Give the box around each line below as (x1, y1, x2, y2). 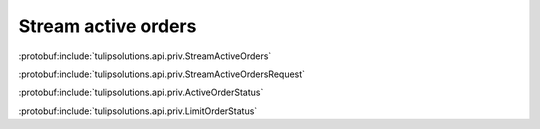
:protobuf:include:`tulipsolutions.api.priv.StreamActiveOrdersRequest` (18, 68, 305, 80)
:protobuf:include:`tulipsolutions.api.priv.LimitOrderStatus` (18, 105, 258, 117)
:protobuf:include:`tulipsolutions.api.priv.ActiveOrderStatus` (18, 86, 264, 99)
